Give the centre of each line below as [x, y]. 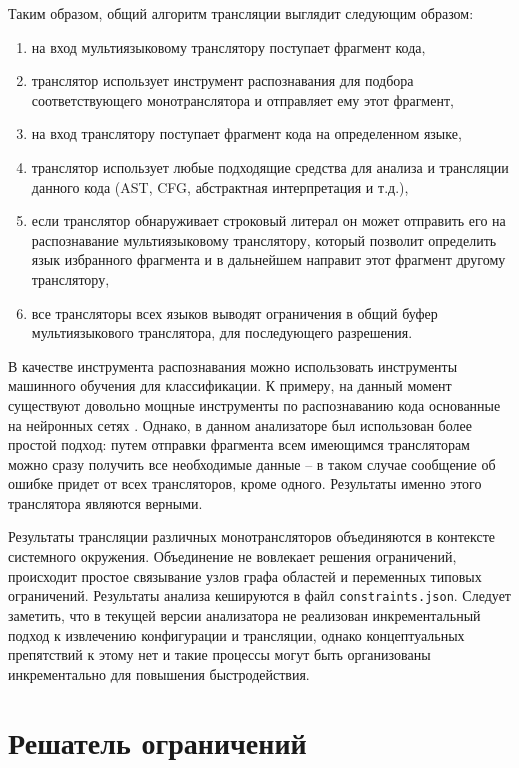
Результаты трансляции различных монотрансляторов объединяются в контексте [252, 536]
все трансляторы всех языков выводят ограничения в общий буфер [234, 312]
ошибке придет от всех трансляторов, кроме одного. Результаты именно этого [245, 483]
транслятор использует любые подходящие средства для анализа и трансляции [270, 166]
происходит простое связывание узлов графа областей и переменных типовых [245, 575]
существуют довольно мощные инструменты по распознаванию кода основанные [254, 404]
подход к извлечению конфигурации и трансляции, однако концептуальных [236, 634]
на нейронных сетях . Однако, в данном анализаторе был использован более [240, 424]
